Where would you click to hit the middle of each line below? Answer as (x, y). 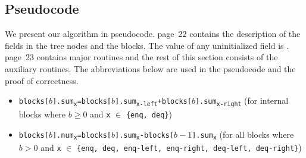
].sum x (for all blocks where (243, 134)
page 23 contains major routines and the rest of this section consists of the (141, 57)
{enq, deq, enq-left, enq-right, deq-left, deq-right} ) (189, 148)
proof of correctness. (42, 80)
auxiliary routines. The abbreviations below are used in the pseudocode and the (150, 68)
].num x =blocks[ (82, 136)
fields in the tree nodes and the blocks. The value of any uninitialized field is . (147, 45)
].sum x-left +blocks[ (153, 102)
